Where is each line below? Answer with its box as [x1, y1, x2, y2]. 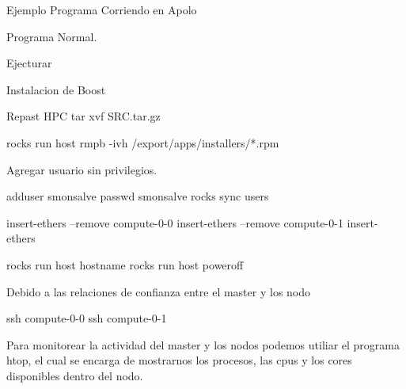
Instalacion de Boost [6, 81, 106, 97]
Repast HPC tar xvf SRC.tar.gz [6, 108, 161, 124]
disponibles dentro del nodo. [6, 367, 143, 383]
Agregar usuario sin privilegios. [6, 161, 157, 177]
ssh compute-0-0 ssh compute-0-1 [6, 310, 167, 326]
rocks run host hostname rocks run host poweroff [6, 256, 244, 273]
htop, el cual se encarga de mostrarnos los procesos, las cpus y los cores [6, 352, 352, 368]
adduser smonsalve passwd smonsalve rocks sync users [6, 188, 269, 204]
